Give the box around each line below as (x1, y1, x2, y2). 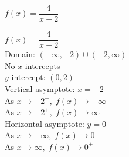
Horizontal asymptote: (5, 117, 84, 129)
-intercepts (22, 59, 60, 71)
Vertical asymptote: (5, 82, 75, 94)
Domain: (5, 48, 35, 60)
